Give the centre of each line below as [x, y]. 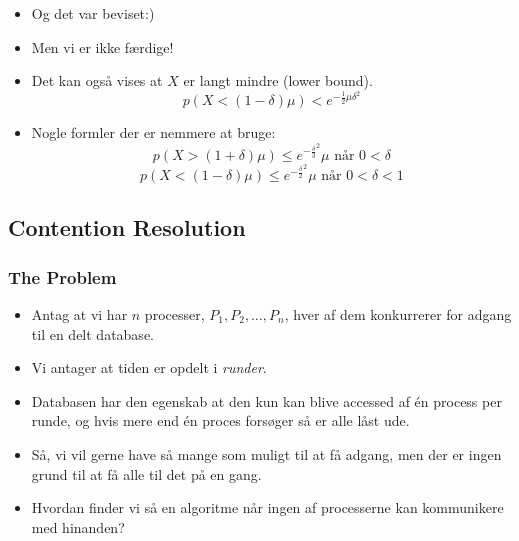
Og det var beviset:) [93, 13]
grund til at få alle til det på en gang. [146, 473]
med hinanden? [78, 526]
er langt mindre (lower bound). [278, 80]
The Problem [62, 276]
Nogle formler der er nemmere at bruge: [153, 132]
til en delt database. [92, 333]
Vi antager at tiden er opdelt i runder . [149, 367]
